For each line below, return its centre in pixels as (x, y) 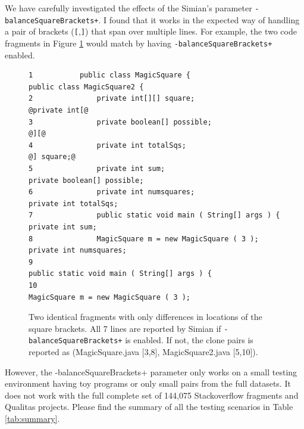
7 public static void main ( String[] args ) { (154, 215)
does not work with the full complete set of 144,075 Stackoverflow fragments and (152, 395)
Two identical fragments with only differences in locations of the (145, 317)
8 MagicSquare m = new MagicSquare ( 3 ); (144, 239)
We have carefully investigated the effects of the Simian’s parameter (129, 8)
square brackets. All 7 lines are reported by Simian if (125, 328)
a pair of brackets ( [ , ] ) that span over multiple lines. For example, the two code (151, 31)
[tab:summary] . (32, 418)
